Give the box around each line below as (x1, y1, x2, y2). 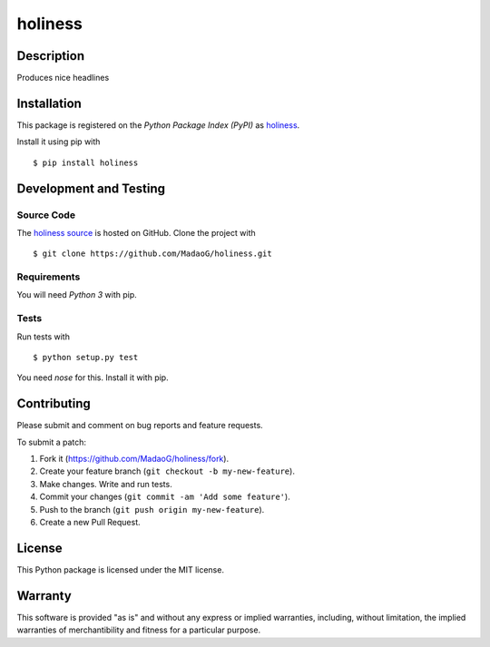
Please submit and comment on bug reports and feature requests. (16, 420, 263, 431)
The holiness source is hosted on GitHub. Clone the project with (16, 227, 256, 238)
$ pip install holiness (33, 157, 139, 168)
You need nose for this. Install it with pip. (16, 372, 169, 383)
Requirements (16, 270, 81, 283)
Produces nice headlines (16, 73, 110, 83)
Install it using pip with (16, 136, 101, 147)
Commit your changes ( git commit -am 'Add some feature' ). (39, 491, 290, 503)
